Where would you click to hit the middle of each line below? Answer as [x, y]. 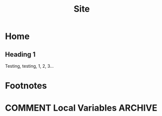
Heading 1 [20, 54]
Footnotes [26, 86]
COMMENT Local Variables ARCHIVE [81, 108]
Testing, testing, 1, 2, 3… [29, 66]
